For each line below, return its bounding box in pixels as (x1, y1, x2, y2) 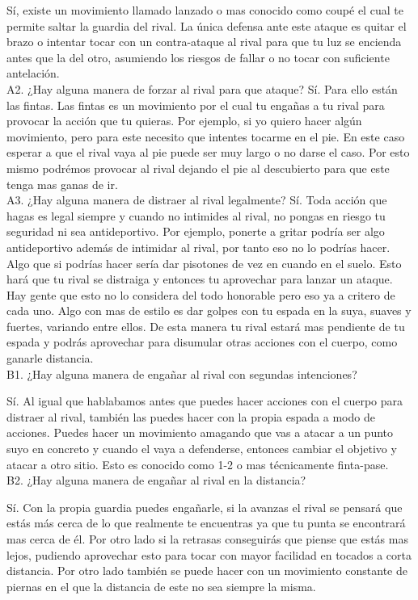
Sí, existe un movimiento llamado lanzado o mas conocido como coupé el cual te (6, 2, 403, 18)
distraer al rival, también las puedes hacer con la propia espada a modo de (6, 408, 375, 425)
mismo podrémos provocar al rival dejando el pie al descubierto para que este (6, 159, 390, 176)
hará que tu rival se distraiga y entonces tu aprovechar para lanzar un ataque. (6, 271, 393, 287)
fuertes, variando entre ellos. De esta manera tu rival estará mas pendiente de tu (6, 317, 405, 334)
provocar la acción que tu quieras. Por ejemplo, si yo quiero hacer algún (6, 112, 362, 129)
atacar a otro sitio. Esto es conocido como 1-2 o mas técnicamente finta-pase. (6, 455, 389, 472)
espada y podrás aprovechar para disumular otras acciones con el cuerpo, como (6, 334, 398, 350)
